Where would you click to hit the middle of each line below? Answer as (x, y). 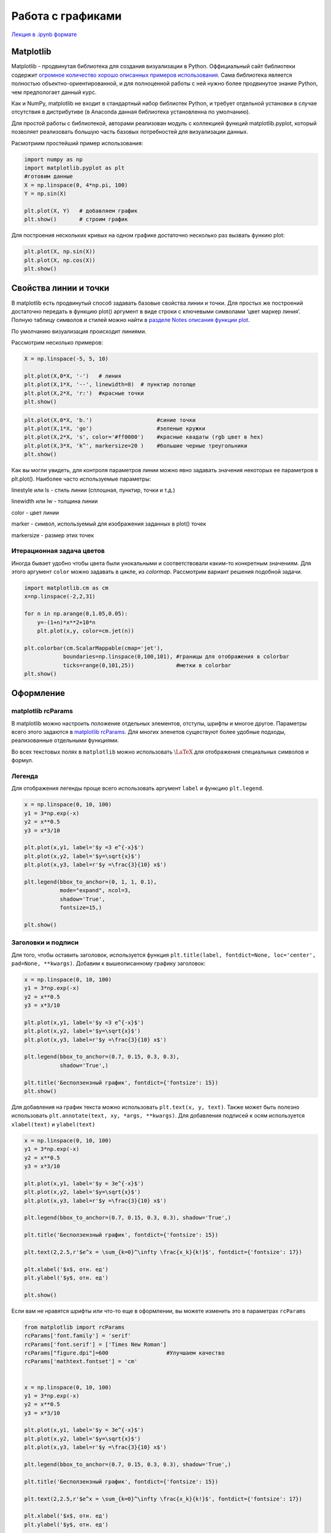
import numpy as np (53, 159)
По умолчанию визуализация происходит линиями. (79, 331)
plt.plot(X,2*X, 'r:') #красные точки (84, 393)
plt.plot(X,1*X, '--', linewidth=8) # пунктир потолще (110, 384)
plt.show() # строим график (76, 220)
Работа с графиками (67, 16)
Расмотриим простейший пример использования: (77, 143)
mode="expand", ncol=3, (95, 890)
